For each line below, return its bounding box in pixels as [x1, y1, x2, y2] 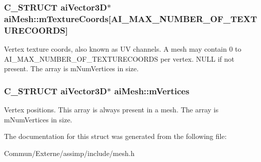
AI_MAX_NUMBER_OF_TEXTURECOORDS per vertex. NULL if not [4, 53, 235, 64]
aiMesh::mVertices [114, 84, 190, 97]
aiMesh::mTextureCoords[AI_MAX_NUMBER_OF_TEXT [4, 12, 257, 25]
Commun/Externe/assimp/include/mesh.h [4, 147, 135, 158]
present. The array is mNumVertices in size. [4, 63, 139, 74]
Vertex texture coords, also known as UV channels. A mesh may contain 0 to [4, 44, 241, 54]
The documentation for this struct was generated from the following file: [4, 131, 227, 141]
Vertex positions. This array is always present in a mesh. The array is [4, 104, 219, 115]
